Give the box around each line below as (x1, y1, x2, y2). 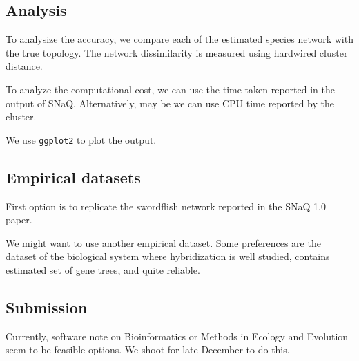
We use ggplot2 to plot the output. (6, 132, 157, 147)
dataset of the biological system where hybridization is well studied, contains (6, 249, 330, 263)
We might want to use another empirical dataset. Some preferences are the (6, 235, 321, 250)
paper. (6, 212, 32, 227)
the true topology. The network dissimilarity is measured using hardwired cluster (6, 45, 348, 59)
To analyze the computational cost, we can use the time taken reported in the (6, 82, 335, 96)
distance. (6, 59, 43, 73)
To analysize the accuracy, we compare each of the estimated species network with (6, 32, 353, 46)
